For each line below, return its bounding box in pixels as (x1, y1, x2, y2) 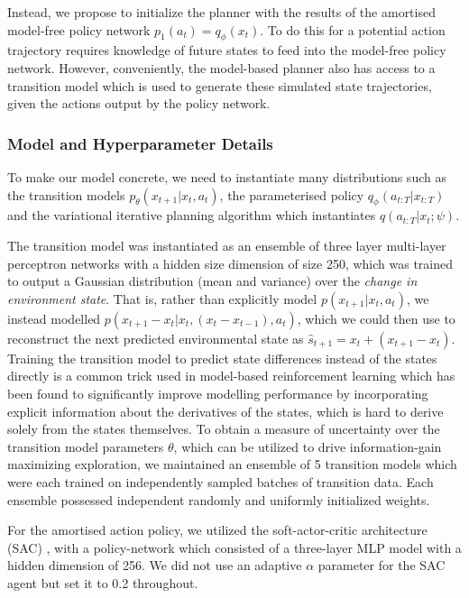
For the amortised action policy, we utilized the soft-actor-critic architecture (7, 520, 428, 539)
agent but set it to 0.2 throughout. (7, 573, 198, 592)
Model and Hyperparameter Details (7, 132, 273, 154)
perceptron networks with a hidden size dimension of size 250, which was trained (7, 253, 454, 272)
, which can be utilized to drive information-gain (173, 437, 442, 455)
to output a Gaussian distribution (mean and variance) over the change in (7, 271, 418, 290)
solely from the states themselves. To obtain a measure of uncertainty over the (7, 419, 440, 438)
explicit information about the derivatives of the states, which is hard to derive (7, 401, 444, 420)
